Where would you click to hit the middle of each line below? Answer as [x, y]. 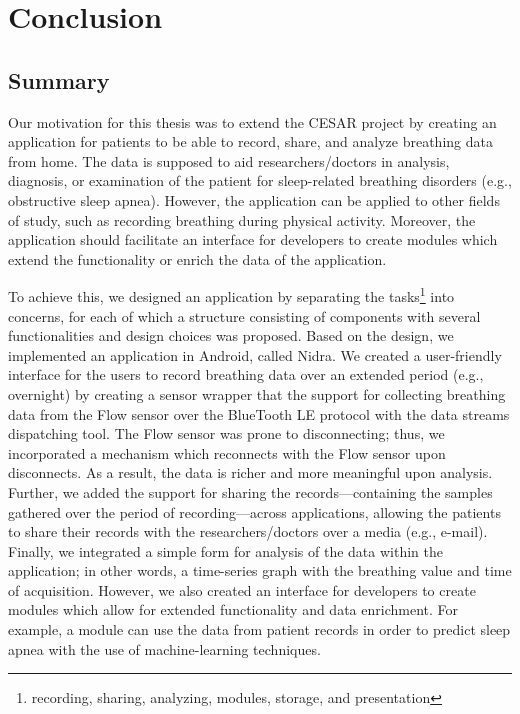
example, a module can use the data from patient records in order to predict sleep [259, 629]
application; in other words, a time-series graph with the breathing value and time [260, 570]
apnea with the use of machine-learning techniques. [164, 648]
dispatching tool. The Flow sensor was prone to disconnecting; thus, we [226, 433]
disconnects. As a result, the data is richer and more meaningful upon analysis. [250, 472]
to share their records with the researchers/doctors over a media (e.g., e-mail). [248, 531]
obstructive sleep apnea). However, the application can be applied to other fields [254, 199]
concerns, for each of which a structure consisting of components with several [244, 315]
